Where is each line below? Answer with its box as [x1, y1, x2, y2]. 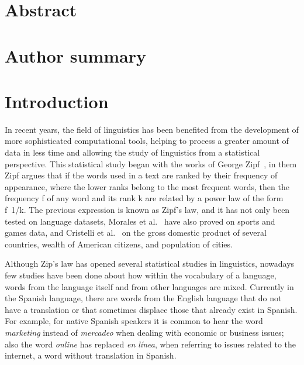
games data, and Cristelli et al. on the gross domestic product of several [5, 226, 267, 239]
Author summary [5, 43, 147, 67]
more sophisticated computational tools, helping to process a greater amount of [5, 135, 289, 147]
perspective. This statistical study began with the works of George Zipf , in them [5, 157, 297, 170]
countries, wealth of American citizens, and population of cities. [5, 237, 233, 250]
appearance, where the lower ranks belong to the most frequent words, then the [5, 180, 289, 192]
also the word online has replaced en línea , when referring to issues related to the [5, 338, 296, 350]
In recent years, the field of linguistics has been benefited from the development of [5, 123, 299, 135]
